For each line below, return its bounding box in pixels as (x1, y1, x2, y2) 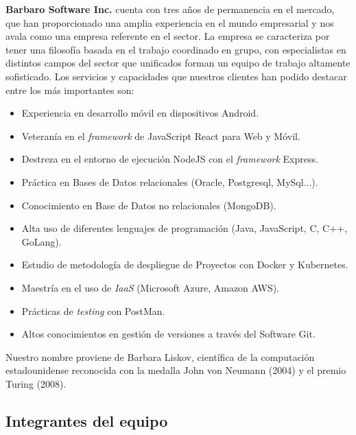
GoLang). (21, 234, 62, 248)
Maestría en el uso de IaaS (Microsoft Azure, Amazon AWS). (21, 280, 280, 294)
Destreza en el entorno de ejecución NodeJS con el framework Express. (21, 152, 318, 166)
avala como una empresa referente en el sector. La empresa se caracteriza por (5, 29, 330, 43)
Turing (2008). (5, 376, 67, 390)
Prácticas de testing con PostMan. (21, 303, 165, 318)
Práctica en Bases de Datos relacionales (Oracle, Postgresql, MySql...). (21, 174, 318, 189)
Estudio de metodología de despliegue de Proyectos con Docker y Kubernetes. (21, 257, 348, 272)
